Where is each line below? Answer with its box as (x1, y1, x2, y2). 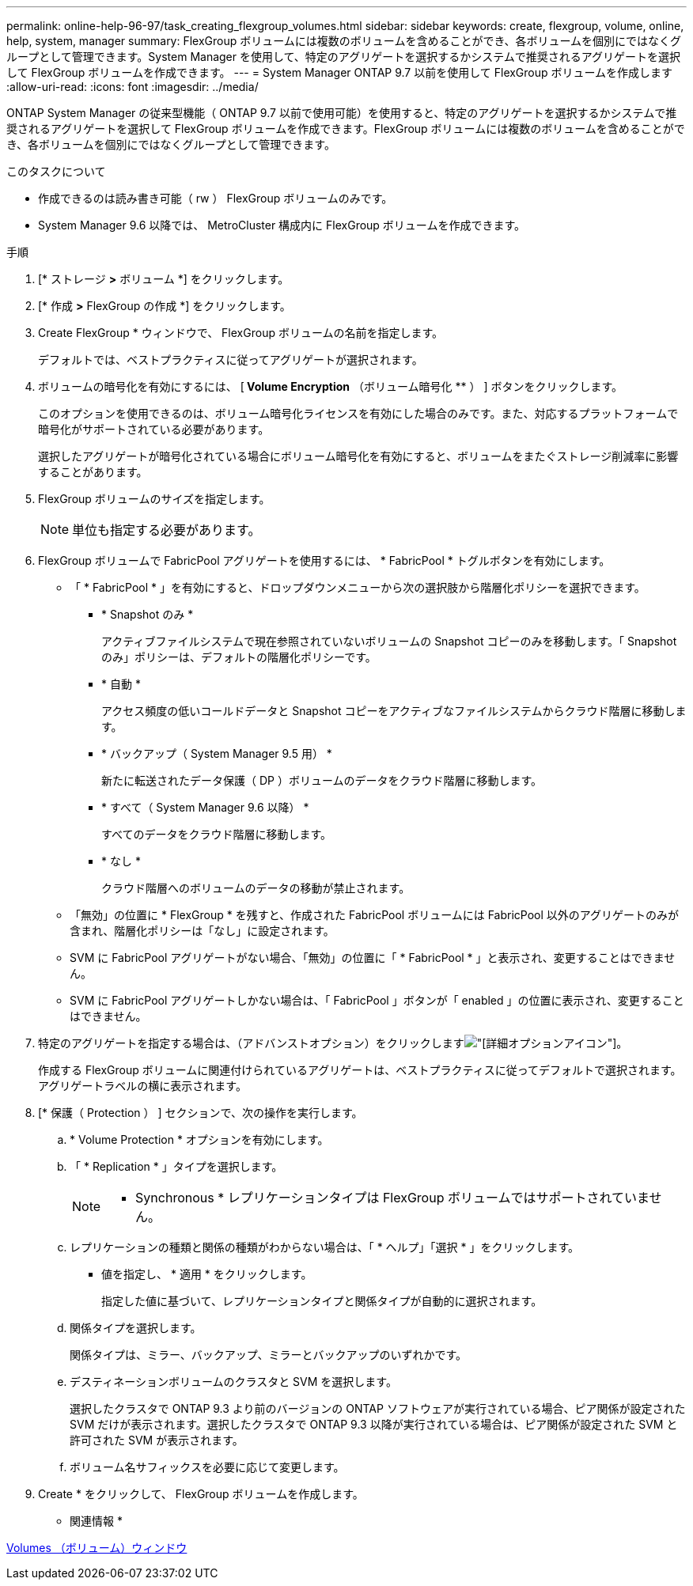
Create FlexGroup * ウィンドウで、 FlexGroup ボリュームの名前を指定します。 (38, 326, 444, 339)
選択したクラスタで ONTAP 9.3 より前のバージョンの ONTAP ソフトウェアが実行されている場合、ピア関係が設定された (70, 1402, 686, 1415)
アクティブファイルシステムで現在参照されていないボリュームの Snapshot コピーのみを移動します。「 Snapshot (101, 634, 677, 648)
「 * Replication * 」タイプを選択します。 (70, 1160, 283, 1173)
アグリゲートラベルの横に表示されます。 (38, 1079, 247, 1092)
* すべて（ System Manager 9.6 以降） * (101, 801, 309, 814)
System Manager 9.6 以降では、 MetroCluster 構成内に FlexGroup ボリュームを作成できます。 (38, 218, 526, 232)
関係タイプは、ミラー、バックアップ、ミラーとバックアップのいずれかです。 (70, 1348, 468, 1361)
